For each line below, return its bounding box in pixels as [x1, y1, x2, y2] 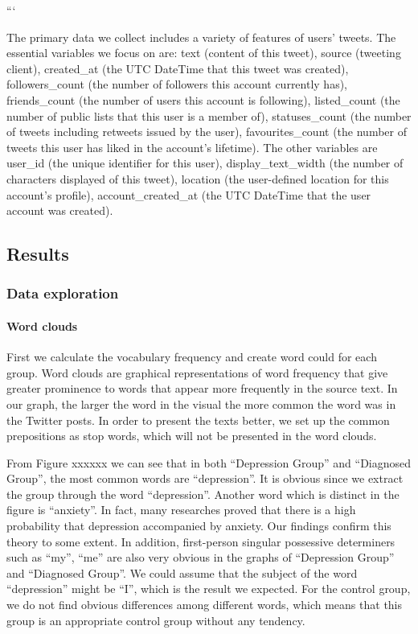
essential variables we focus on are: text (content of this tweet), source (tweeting [6, 44, 401, 61]
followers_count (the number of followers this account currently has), [6, 76, 348, 93]
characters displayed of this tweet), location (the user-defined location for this [6, 170, 389, 187]
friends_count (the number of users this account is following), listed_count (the [6, 91, 400, 108]
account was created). [6, 202, 113, 219]
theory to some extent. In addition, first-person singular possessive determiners [6, 533, 395, 550]
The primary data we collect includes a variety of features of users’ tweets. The [6, 28, 396, 45]
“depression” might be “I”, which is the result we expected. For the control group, [6, 580, 411, 597]
